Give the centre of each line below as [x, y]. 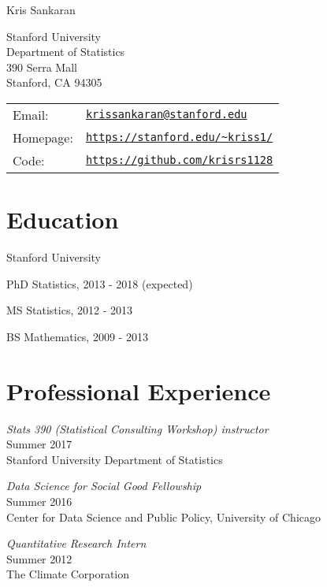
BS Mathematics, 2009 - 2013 [77, 336]
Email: [31, 114]
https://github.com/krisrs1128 [179, 160]
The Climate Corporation [68, 574]
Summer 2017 [39, 444]
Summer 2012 [39, 558]
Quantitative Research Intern [76, 543]
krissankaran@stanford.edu [166, 115]
